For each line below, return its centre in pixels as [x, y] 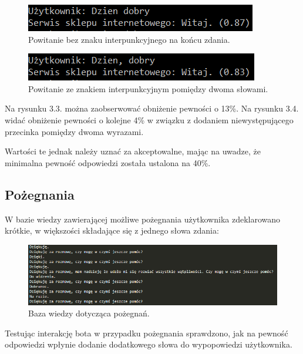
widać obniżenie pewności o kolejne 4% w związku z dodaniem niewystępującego [149, 119]
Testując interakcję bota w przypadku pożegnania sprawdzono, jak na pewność [147, 333]
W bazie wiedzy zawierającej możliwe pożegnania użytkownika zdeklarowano [143, 219]
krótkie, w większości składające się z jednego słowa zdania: [112, 230]
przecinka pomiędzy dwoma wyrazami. [74, 131]
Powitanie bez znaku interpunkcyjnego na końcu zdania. [129, 39]
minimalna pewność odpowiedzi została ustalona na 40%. [108, 162]
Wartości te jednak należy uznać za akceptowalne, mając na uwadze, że [133, 151]
